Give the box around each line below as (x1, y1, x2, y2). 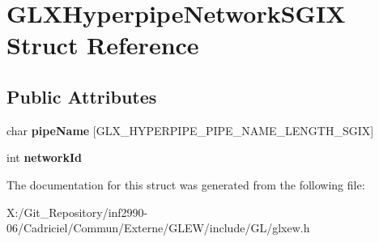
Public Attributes (6, 83, 157, 108)
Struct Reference (6, 28, 199, 62)
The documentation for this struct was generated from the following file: (6, 176, 365, 193)
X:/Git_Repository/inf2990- (6, 203, 148, 220)
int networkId (6, 149, 82, 166)
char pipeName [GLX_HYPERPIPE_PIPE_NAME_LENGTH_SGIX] (6, 121, 374, 138)
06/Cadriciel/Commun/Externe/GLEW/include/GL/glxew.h (6, 219, 310, 236)
